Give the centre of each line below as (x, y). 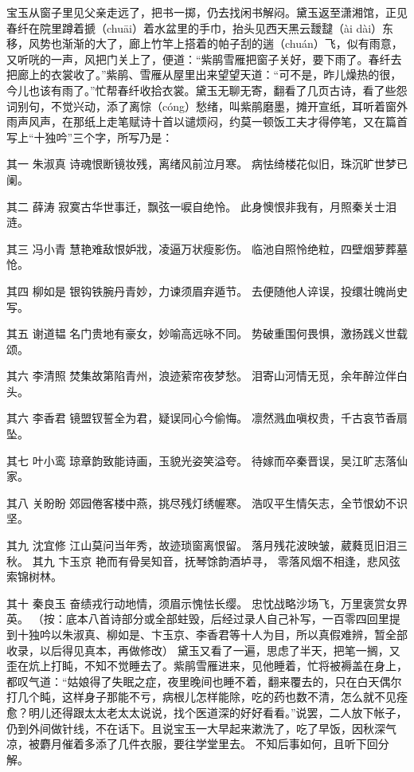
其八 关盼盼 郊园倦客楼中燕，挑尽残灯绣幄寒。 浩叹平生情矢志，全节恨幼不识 (207, 502)
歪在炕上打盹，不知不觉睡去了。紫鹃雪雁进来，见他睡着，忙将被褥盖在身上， (207, 666)
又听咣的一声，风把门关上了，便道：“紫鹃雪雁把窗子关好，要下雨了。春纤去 (204, 59)
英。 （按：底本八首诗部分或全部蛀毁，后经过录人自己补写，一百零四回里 (198, 619)
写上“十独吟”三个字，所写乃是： (90, 137)
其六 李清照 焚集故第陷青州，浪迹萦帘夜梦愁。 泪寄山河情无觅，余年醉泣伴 (201, 376)
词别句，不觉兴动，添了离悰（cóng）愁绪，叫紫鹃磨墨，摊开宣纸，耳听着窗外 (207, 106)
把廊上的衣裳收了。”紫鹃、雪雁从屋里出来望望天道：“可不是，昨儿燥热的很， (204, 74)
